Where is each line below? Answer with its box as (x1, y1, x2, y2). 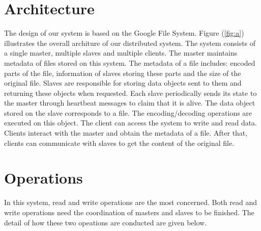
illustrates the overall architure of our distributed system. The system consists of (4, 37, 256, 48)
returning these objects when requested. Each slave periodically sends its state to (4, 87, 257, 98)
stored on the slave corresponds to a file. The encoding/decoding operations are (4, 107, 252, 118)
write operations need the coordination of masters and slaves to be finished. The (4, 207, 254, 217)
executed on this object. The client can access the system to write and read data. (4, 117, 257, 128)
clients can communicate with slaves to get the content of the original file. (4, 137, 235, 148)
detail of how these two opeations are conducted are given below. (4, 217, 207, 227)
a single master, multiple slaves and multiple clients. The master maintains (4, 47, 238, 58)
